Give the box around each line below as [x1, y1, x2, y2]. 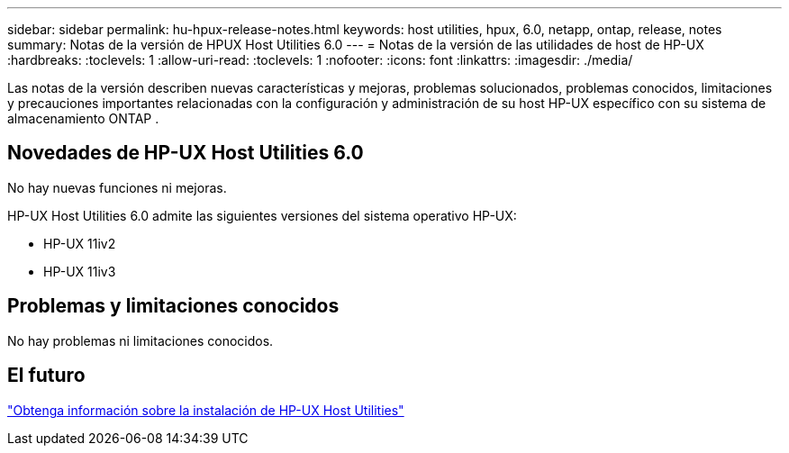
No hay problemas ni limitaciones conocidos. [7, 332, 274, 349]
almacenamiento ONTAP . [7, 111, 159, 126]
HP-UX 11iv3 [43, 263, 116, 279]
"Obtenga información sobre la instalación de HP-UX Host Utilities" [7, 402, 404, 418]
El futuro [7, 364, 86, 387]
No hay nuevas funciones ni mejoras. [7, 179, 227, 195]
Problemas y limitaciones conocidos [7, 294, 340, 318]
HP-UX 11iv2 [43, 235, 116, 251]
